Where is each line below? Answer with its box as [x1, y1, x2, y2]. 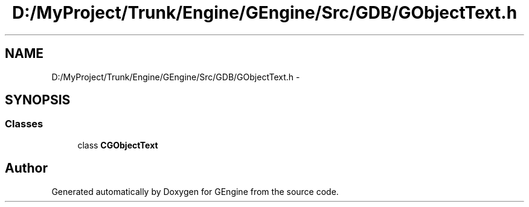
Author [5, 161, 48, 176]
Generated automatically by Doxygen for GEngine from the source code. [51, 186, 339, 197]
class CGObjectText [77, 139, 158, 150]
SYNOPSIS [5, 92, 71, 108]
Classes [5, 118, 43, 130]
